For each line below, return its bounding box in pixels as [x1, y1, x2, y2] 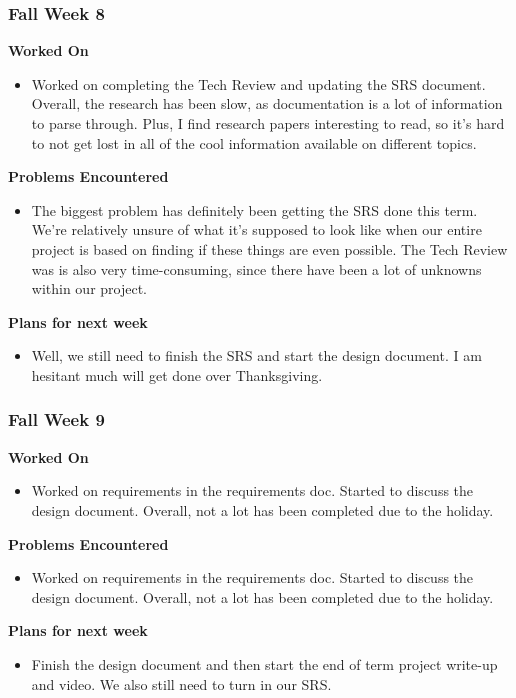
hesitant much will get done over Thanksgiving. [31, 364, 323, 385]
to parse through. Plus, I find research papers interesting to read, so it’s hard [31, 113, 505, 133]
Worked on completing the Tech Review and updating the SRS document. [31, 73, 486, 94]
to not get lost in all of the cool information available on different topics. [31, 132, 477, 153]
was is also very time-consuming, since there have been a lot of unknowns [31, 258, 482, 279]
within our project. [31, 278, 148, 299]
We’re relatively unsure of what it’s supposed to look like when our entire [31, 219, 482, 240]
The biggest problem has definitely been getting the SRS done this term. [31, 199, 478, 220]
